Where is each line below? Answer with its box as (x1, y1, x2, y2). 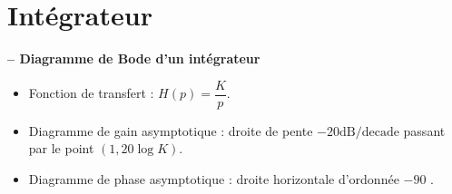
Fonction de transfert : (28, 83, 154, 102)
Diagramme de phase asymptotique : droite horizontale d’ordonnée (28, 169, 399, 188)
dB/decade (339, 125, 399, 139)
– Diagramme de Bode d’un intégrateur (7, 49, 260, 68)
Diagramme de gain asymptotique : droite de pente (28, 121, 313, 140)
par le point (28, 139, 94, 158)
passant (403, 121, 446, 140)
